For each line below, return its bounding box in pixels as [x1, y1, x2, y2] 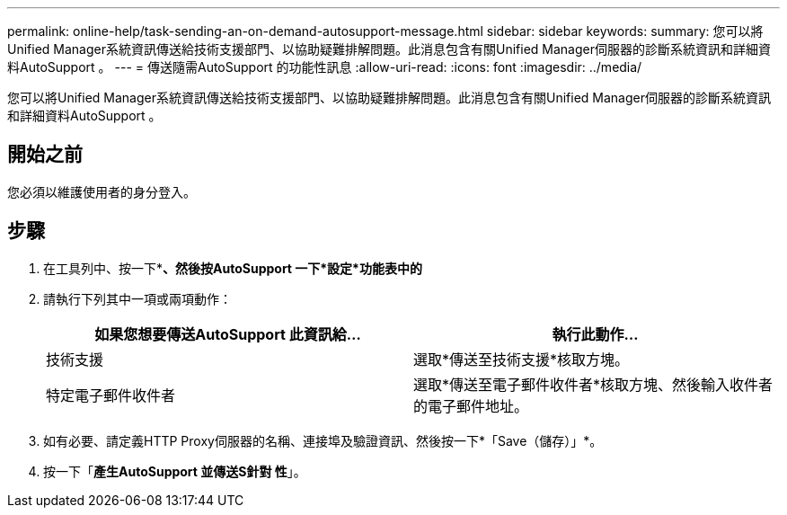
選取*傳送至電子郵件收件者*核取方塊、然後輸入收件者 [413, 375, 774, 394]
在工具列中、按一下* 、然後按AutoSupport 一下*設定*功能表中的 [43, 260, 422, 276]
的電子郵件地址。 [413, 396, 529, 415]
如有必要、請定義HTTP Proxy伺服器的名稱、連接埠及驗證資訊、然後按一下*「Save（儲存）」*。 [43, 432, 603, 448]
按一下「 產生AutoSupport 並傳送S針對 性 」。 [43, 463, 306, 479]
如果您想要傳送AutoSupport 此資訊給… [94, 324, 361, 343]
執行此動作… [552, 324, 639, 343]
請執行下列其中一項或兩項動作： [43, 290, 232, 306]
